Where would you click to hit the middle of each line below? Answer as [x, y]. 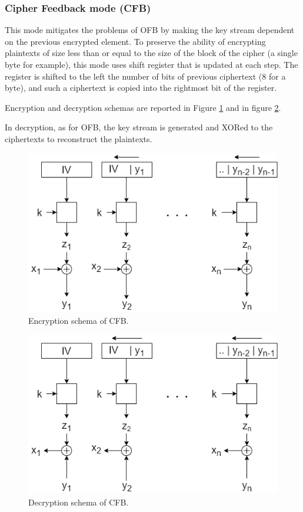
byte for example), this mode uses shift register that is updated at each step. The [151, 64]
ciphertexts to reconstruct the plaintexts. [79, 138]
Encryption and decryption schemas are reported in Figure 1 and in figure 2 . [143, 107]
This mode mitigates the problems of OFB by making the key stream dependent [150, 30]
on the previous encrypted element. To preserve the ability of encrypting [135, 41]
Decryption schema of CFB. [79, 502]
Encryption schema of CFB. [79, 320]
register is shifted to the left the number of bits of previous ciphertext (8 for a [145, 76]
